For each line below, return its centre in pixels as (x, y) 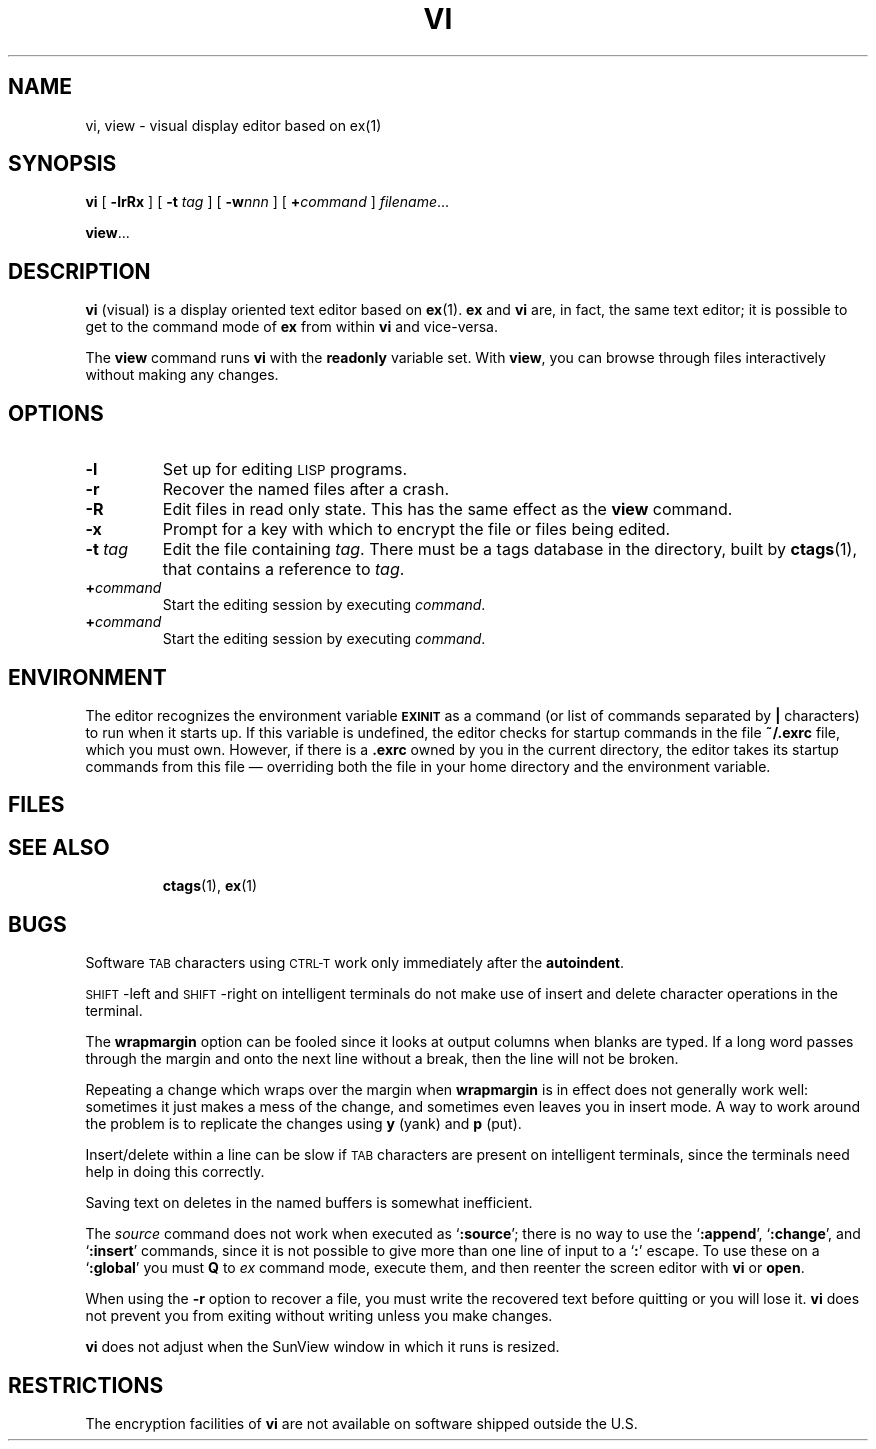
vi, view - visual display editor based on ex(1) (233, 125)
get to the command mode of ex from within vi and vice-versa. (291, 327)
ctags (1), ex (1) (210, 886)
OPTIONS (56, 413)
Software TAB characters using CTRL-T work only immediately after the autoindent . (355, 963)
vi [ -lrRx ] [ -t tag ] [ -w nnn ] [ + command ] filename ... (267, 202)
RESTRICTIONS (86, 1385)
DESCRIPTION (79, 271)
